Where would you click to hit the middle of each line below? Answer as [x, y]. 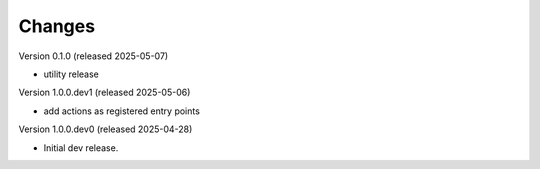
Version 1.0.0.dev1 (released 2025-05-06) [104, 92]
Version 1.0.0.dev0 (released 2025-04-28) [105, 129]
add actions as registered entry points [121, 111]
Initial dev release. [81, 147]
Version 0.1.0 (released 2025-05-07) [93, 56]
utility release [71, 74]
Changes [56, 26]
